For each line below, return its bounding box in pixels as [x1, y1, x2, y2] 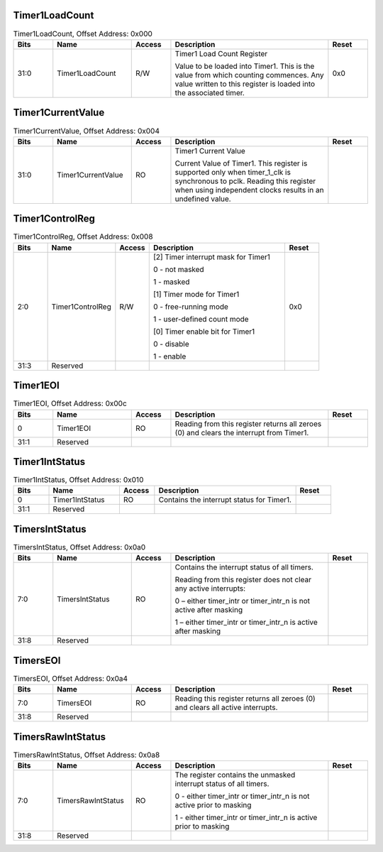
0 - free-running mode [152, 302, 228, 312]
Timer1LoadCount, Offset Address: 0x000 [13, 28, 152, 38]
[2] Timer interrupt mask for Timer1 [152, 252, 271, 262]
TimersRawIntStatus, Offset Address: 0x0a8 [13, 750, 160, 760]
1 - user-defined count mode [152, 314, 249, 324]
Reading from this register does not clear [174, 575, 312, 585]
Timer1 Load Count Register [174, 48, 268, 58]
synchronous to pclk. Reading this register [174, 176, 316, 186]
